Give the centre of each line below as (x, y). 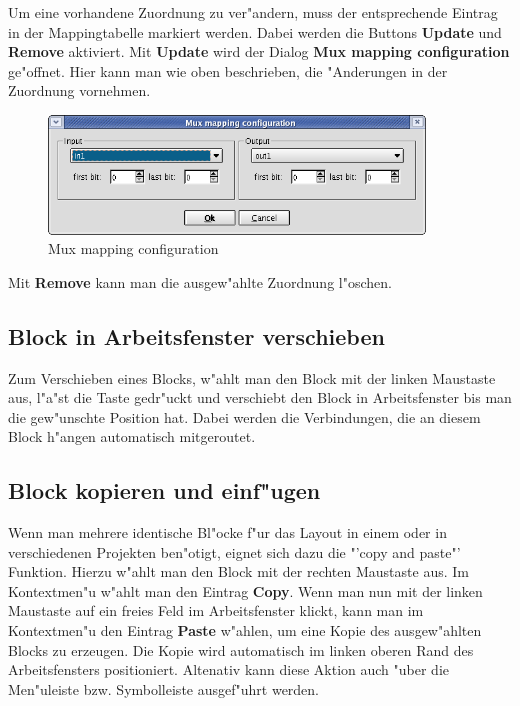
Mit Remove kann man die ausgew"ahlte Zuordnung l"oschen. (200, 281)
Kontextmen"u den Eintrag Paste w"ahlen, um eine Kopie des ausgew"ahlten (245, 630)
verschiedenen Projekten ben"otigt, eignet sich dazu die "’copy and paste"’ (234, 551)
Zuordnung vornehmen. (79, 90)
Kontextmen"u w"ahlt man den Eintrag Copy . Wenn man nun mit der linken (245, 590)
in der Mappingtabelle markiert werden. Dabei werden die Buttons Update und (255, 31)
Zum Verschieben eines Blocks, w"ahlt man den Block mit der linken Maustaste (252, 377)
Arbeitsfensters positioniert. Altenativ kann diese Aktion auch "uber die (228, 669)
